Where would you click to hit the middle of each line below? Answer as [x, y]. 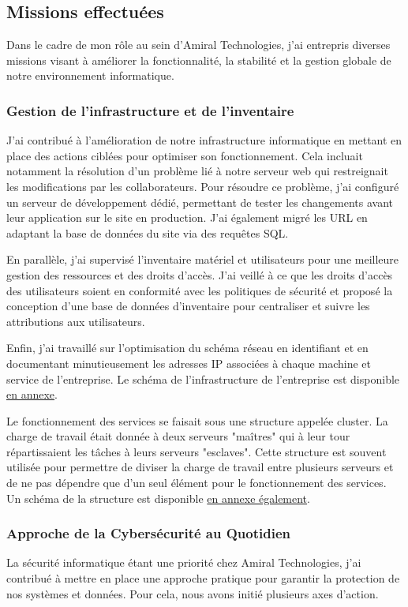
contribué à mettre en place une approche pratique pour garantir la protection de [203, 578]
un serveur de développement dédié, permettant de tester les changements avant [200, 202]
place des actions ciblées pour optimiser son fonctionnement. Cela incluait [185, 155]
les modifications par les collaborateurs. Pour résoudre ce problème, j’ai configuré [203, 186]
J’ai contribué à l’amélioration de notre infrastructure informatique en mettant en [204, 140]
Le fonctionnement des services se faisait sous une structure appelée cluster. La [197, 420]
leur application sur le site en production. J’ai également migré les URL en [187, 217]
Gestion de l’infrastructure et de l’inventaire [150, 110]
